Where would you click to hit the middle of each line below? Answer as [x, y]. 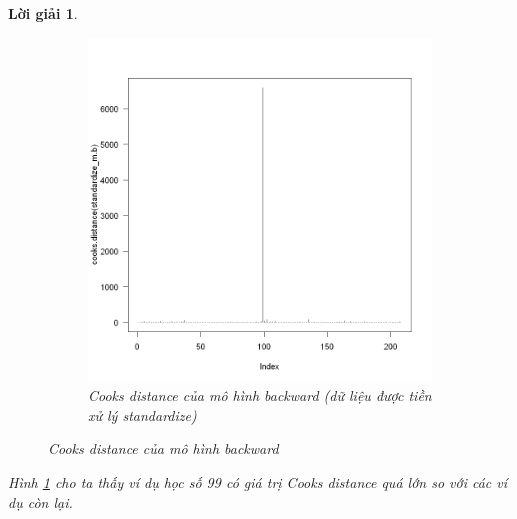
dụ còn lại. [40, 501]
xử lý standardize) [142, 414]
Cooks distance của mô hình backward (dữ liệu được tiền [260, 395]
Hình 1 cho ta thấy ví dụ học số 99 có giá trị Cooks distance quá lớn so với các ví [258, 481]
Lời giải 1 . [43, 13]
